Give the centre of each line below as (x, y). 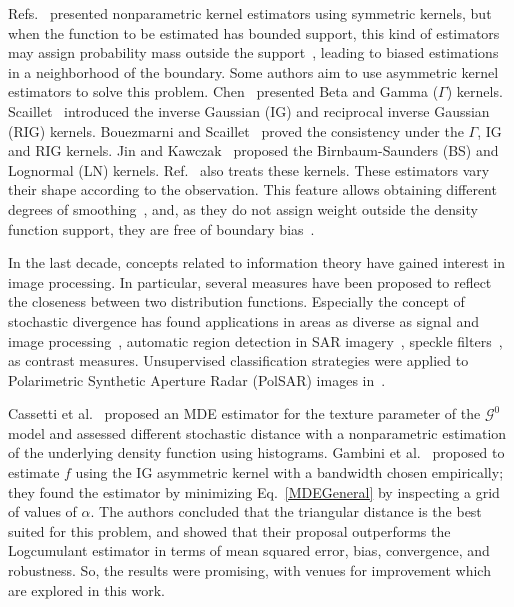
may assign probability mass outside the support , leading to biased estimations (253, 52)
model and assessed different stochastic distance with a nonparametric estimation (257, 432)
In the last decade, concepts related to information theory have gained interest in (256, 262)
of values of (42, 511)
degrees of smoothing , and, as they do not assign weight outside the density (243, 208)
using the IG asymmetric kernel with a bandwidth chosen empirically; (289, 472)
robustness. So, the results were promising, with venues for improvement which (249, 570)
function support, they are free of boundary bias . (161, 228)
